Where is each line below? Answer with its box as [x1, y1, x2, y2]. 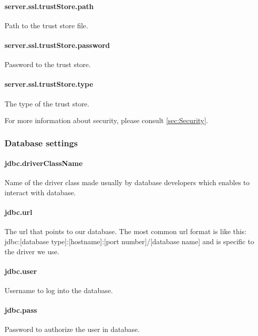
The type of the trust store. [5, 98, 90, 108]
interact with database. [5, 187, 76, 197]
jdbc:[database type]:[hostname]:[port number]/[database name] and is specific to [5, 236, 254, 246]
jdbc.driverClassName [5, 158, 83, 169]
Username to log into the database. [5, 285, 113, 295]
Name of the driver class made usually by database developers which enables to [5, 177, 250, 188]
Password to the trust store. [5, 59, 91, 70]
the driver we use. [5, 246, 59, 256]
